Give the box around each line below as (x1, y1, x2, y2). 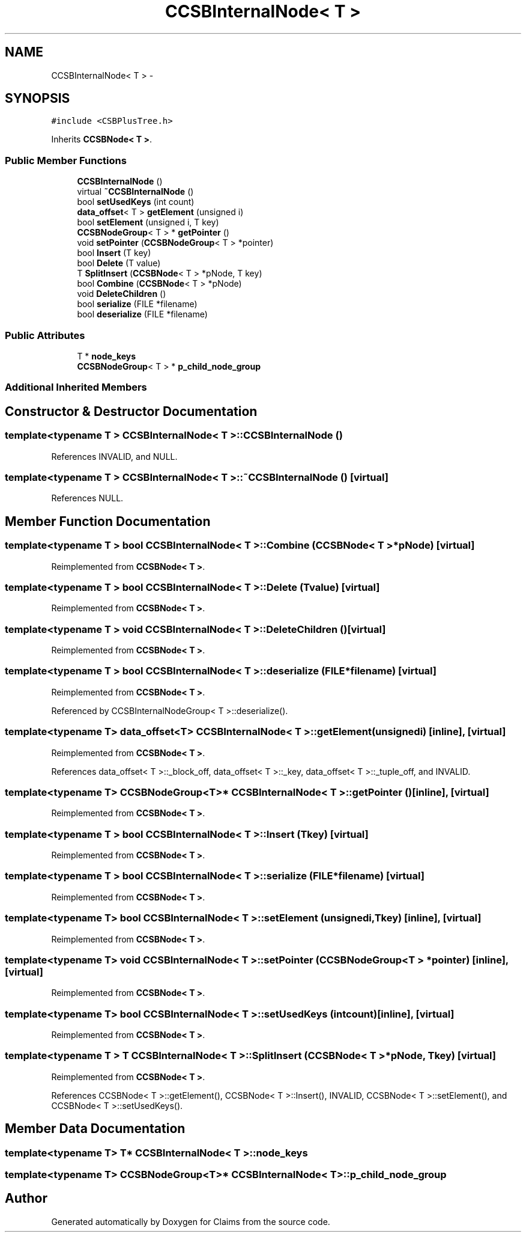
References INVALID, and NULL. (51, 451, 178, 462)
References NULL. (51, 493, 124, 504)
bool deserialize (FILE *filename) (77, 309, 208, 320)
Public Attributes (5, 329, 85, 341)
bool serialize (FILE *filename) (77, 299, 198, 310)
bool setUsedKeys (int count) (77, 197, 195, 207)
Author (5, 1191, 47, 1206)
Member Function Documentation (5, 513, 211, 529)
